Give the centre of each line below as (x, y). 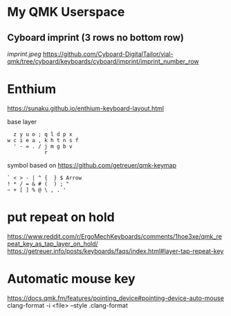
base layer (22, 121)
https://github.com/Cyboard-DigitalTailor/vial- (108, 54)
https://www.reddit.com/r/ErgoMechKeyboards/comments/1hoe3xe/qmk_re (115, 236)
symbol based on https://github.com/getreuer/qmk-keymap (92, 165)
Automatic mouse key (72, 279)
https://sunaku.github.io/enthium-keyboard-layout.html (86, 108)
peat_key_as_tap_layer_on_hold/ (53, 244)
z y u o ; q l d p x (43, 134)
